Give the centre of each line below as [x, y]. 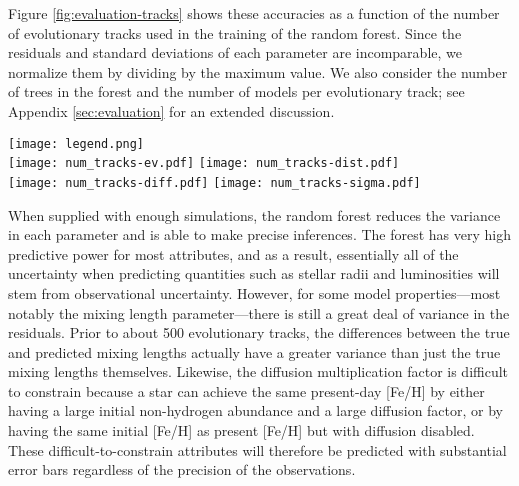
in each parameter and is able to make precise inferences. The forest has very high [260, 234]
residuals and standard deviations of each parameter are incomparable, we [235, 52]
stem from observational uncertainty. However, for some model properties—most [254, 292]
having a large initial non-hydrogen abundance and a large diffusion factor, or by [256, 410]
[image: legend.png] [76, 143]
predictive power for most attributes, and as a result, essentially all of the [233, 253]
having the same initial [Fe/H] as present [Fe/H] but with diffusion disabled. [241, 430]
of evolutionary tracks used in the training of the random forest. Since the [235, 32]
